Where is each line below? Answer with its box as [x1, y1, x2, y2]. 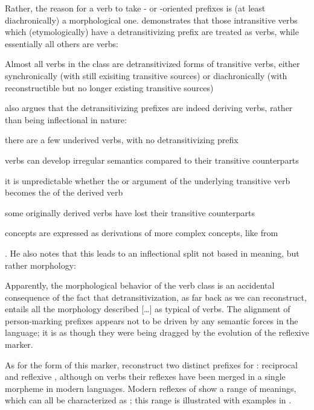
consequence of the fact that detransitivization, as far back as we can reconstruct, [5, 290, 307, 303]
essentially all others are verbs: [5, 37, 118, 50]
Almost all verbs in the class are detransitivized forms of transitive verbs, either [5, 57, 300, 70]
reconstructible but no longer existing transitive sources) [5, 81, 214, 94]
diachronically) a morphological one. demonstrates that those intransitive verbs [5, 13, 298, 26]
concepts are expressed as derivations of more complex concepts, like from [5, 226, 278, 239]
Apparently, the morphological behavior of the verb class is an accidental [5, 279, 275, 292]
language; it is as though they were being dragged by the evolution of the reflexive [5, 326, 309, 339]
